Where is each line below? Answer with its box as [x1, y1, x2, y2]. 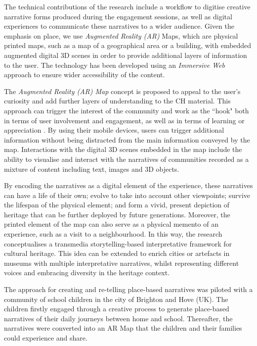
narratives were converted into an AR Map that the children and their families [4, 323, 242, 333]
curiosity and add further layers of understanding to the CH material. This [4, 96, 231, 106]
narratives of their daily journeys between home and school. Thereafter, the [4, 313, 233, 323]
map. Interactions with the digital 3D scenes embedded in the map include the [4, 144, 242, 154]
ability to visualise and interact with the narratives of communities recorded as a [4, 153, 249, 164]
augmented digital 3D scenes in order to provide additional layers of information [4, 49, 247, 60]
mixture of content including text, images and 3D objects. [4, 163, 179, 174]
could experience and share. [4, 333, 87, 343]
